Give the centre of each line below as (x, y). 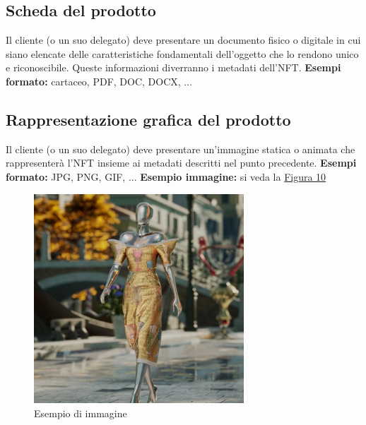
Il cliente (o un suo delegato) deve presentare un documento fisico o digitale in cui (183, 40)
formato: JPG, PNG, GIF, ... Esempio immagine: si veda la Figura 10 (166, 176)
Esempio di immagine (81, 413)
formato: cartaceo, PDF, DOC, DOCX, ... (99, 81)
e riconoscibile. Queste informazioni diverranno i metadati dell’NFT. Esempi (173, 67)
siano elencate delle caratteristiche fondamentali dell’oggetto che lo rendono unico (182, 53)
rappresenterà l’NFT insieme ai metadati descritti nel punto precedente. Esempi (181, 163)
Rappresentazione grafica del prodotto (148, 119)
